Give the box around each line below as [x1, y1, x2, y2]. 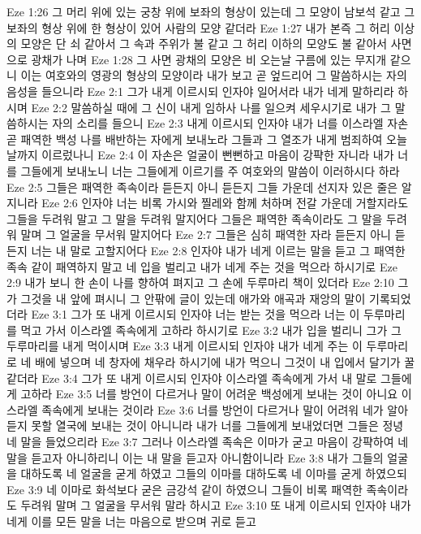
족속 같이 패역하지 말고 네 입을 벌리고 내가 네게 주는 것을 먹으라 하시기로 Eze [6, 258, 397, 275]
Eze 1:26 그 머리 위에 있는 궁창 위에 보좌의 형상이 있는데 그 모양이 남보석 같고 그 [6, 3, 415, 20]
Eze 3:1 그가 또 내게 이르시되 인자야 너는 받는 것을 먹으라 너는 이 [31, 306, 360, 323]
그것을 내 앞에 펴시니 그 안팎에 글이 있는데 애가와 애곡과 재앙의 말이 [20, 289, 366, 306]
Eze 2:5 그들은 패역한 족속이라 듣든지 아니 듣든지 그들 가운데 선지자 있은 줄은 [6, 178, 398, 195]
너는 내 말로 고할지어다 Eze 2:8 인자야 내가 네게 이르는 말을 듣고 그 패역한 [31, 241, 406, 258]
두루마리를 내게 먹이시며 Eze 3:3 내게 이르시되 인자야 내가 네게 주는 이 [6, 337, 363, 354]
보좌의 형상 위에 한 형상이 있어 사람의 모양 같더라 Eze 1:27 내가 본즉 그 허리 [6, 19, 390, 36]
